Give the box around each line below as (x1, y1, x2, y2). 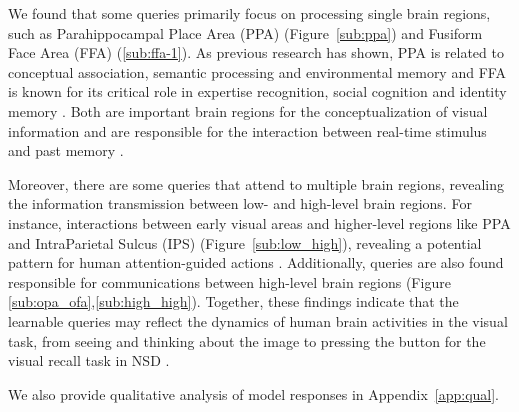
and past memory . (8, 140, 124, 161)
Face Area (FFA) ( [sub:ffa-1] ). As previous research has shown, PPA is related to (8, 42, 504, 63)
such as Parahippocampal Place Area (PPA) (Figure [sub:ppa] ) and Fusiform (8, 22, 483, 43)
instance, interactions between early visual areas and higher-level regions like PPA (8, 212, 511, 233)
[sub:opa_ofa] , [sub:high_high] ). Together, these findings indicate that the (8, 291, 459, 312)
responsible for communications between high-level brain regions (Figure (8, 271, 451, 292)
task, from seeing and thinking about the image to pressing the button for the (8, 330, 486, 351)
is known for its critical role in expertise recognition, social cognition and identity (8, 81, 507, 102)
